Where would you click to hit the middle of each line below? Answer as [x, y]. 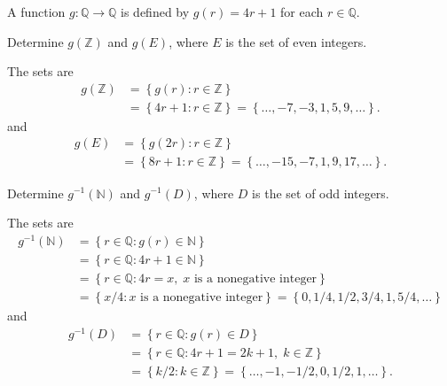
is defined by [155, 12]
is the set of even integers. [296, 41]
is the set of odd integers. [321, 193]
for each [302, 12]
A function [36, 12]
